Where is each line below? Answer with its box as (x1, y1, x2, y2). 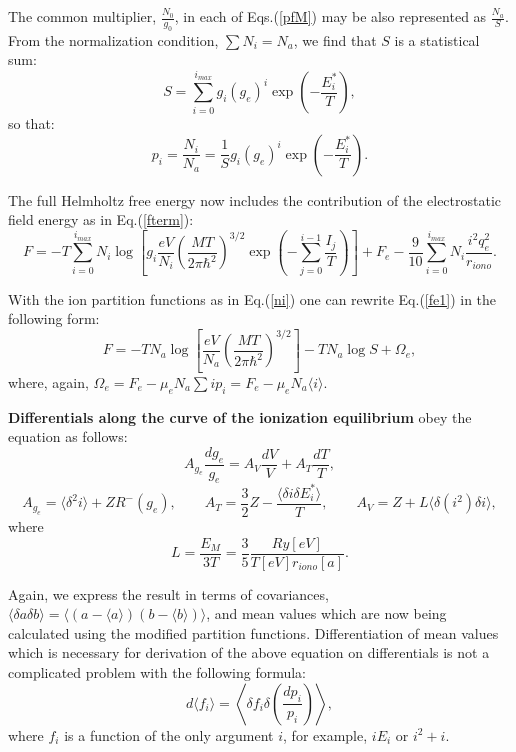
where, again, (8, 371, 89, 392)
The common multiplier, (8, 6, 157, 26)
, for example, (283, 724, 368, 745)
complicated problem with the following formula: (8, 662, 306, 683)
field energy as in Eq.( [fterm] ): (8, 209, 194, 230)
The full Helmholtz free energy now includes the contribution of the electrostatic (8, 189, 502, 210)
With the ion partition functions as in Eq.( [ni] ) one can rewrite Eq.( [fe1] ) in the (8, 288, 497, 309)
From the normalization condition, (8, 29, 219, 50)
